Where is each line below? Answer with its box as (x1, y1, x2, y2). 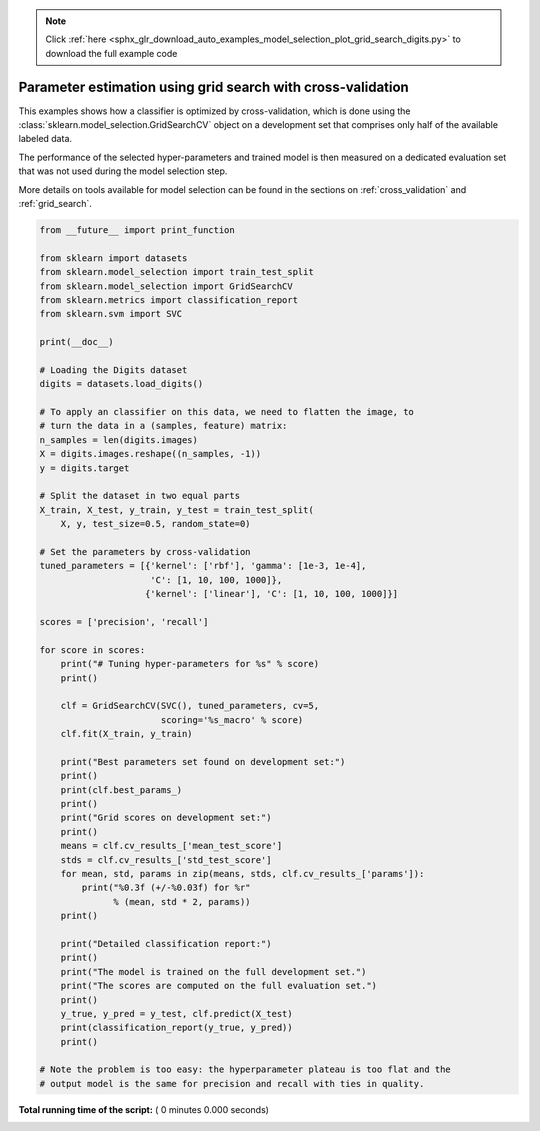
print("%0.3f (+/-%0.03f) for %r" (81, 882, 251, 894)
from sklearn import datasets (39, 252, 188, 264)
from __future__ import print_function (39, 225, 235, 236)
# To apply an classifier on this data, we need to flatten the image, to (39, 406, 415, 418)
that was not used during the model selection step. (18, 165, 228, 177)
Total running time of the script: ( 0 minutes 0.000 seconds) (18, 1103, 270, 1115)
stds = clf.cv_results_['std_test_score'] (60, 854, 272, 865)
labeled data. (18, 133, 73, 145)
